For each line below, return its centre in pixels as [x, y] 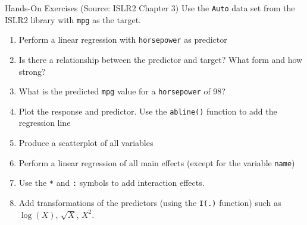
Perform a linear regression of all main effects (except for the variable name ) [157, 162]
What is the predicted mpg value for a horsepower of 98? [122, 91]
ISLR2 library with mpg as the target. [73, 19]
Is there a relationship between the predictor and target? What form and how [161, 59]
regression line [45, 123]
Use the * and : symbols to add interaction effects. [112, 183]
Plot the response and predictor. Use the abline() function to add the [148, 111]
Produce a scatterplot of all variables [86, 143]
